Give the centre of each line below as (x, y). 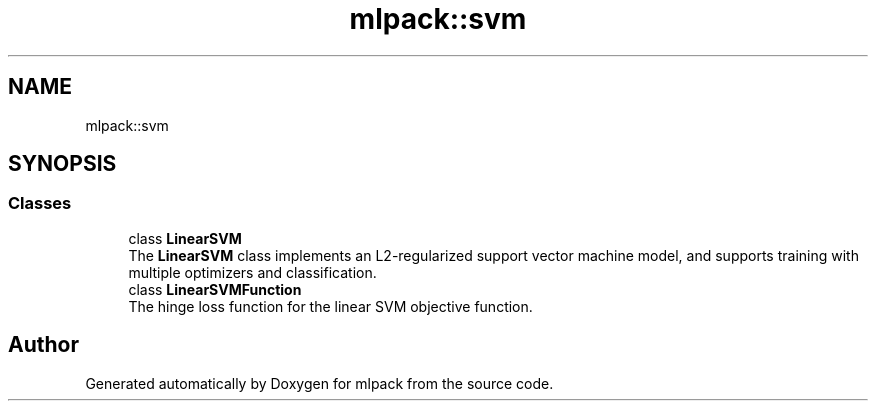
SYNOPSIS (62, 164)
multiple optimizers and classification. (252, 272)
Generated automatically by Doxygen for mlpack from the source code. (319, 383)
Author (43, 345)
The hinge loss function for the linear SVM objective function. (330, 306)
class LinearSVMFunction (215, 289)
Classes (40, 203)
